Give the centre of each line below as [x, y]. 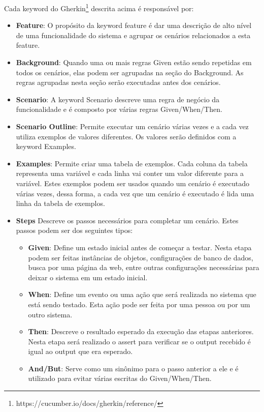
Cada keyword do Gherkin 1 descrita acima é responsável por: [99, 7]
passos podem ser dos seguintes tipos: [74, 230]
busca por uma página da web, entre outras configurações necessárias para [144, 267]
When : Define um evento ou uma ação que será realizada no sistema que [142, 294]
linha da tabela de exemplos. [60, 203]
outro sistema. [50, 314]
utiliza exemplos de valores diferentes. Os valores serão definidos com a [126, 136]
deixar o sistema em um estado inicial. [88, 277]
